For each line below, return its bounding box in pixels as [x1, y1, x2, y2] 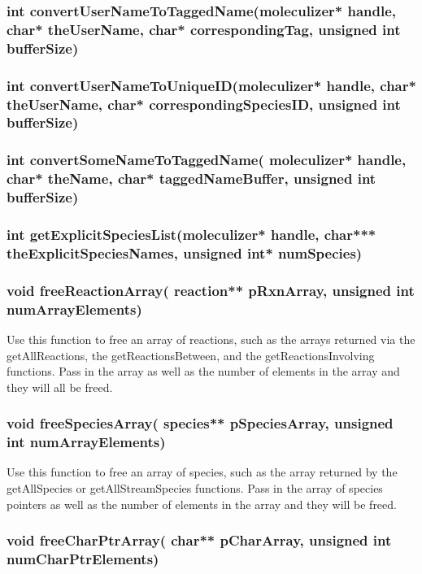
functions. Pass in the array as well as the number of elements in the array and [7, 363, 400, 380]
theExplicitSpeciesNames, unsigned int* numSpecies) [7, 242, 363, 263]
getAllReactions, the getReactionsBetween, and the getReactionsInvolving [7, 346, 375, 363]
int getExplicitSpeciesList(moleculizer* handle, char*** [7, 224, 376, 244]
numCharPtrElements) [7, 549, 159, 569]
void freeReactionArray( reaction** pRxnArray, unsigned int [7, 280, 415, 300]
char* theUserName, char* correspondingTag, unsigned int [7, 19, 401, 39]
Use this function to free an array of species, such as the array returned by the [7, 463, 398, 481]
